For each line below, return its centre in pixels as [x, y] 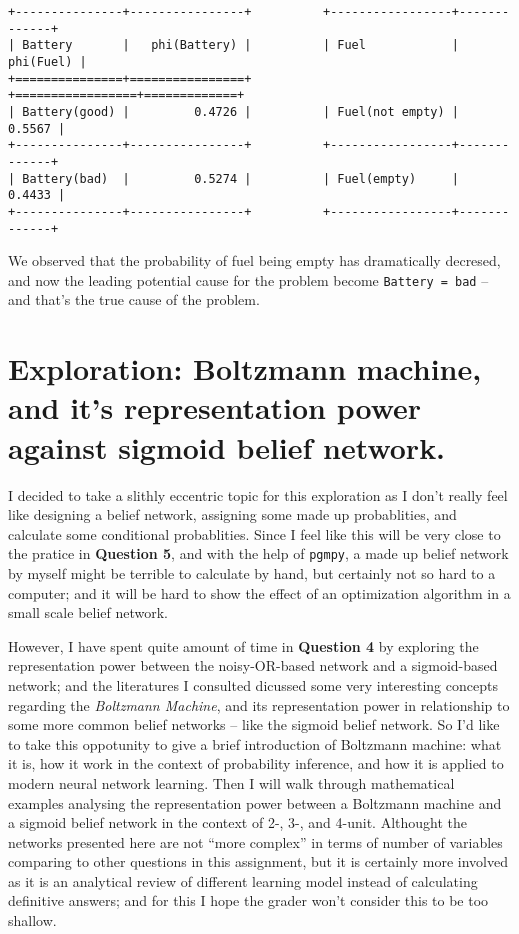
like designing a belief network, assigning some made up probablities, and [232, 514]
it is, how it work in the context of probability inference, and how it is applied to [256, 763]
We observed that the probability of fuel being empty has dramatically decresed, [254, 260]
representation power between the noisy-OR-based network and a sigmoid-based [253, 665]
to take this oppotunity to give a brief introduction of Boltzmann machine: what [255, 743]
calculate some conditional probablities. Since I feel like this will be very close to [254, 533]
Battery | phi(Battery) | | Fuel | [241, 45]
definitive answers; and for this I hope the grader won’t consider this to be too [248, 900]
